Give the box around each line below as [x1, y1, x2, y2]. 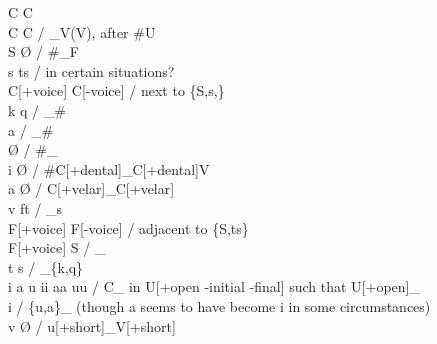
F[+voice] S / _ [8, 237, 106, 258]
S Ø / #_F [8, 41, 79, 62]
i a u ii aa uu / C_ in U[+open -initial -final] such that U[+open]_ [8, 276, 420, 297]
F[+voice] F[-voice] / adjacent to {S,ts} [8, 217, 249, 238]
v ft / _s [8, 197, 63, 218]
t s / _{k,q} [8, 256, 84, 277]
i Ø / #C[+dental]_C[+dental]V [8, 158, 210, 179]
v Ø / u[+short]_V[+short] [8, 315, 176, 336]
